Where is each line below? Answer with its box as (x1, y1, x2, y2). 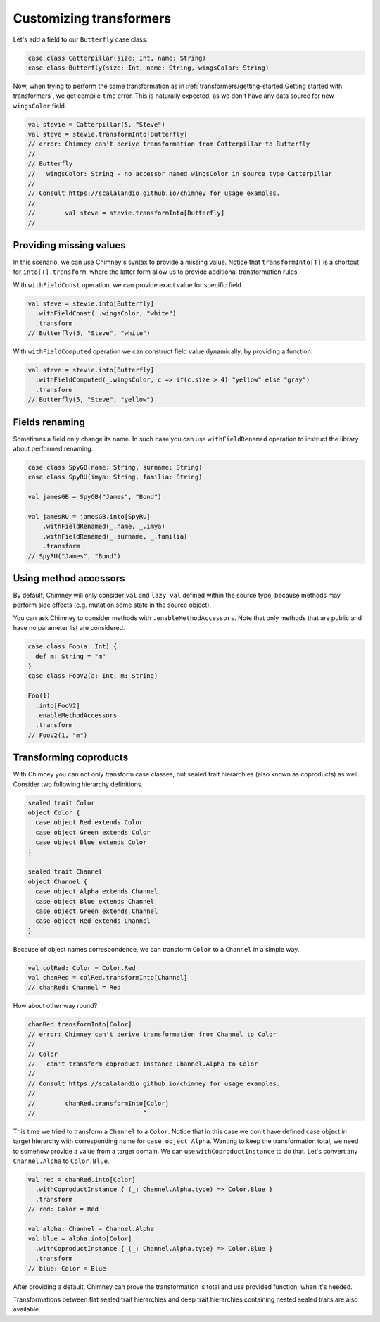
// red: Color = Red (27, 1205, 99, 1214)
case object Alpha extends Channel (35, 888, 158, 895)
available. (13, 1305, 42, 1314)
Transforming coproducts (13, 752, 129, 764)
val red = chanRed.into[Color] (27, 1176, 137, 1184)
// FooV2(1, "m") (27, 731, 88, 739)
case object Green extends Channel (35, 907, 158, 915)
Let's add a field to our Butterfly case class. (13, 35, 148, 44)
